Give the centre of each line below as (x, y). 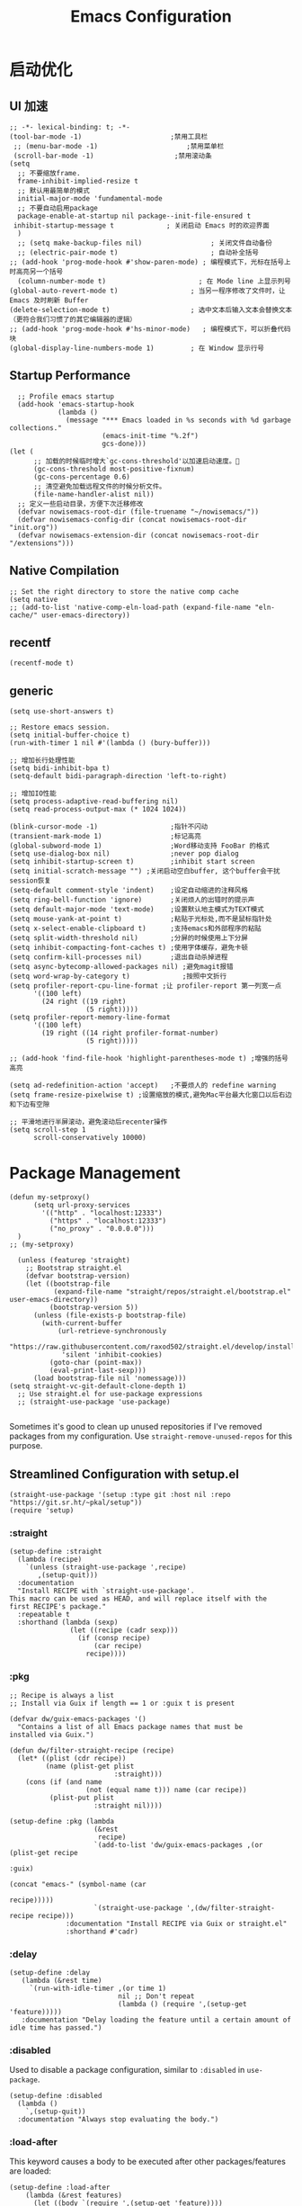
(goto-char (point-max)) (96, 1363)
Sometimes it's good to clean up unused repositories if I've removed (136, 1427)
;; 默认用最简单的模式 (53, 191)
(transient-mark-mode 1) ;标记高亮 (106, 837)
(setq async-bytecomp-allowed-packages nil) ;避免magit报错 (121, 967)
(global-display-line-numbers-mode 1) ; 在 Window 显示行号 (137, 348)
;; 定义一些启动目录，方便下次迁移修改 (80, 504)
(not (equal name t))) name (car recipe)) (166, 1789)
